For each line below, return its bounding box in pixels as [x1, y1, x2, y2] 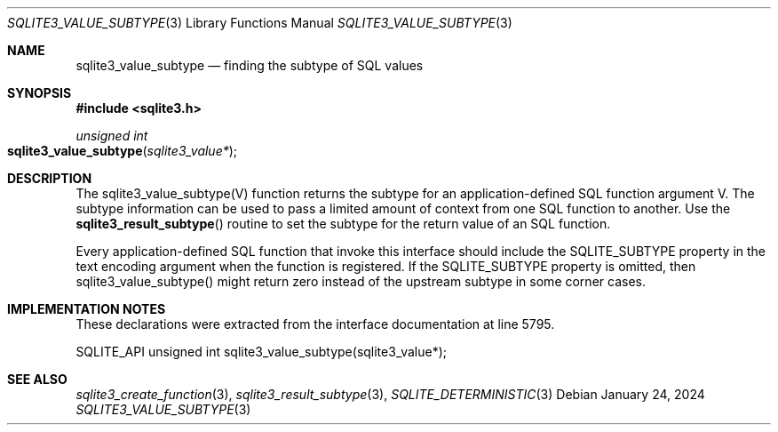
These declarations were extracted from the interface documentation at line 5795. [75, 316, 555, 332]
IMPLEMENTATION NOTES [7, 301, 166, 316]
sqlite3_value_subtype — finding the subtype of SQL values [75, 58, 424, 73]
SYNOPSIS [7, 85, 72, 100]
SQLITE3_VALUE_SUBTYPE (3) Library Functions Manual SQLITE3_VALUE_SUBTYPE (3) [7, 15, 512, 30]
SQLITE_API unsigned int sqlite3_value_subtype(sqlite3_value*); [75, 344, 447, 359]
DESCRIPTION [7, 171, 92, 186]
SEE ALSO [7, 372, 67, 387]
